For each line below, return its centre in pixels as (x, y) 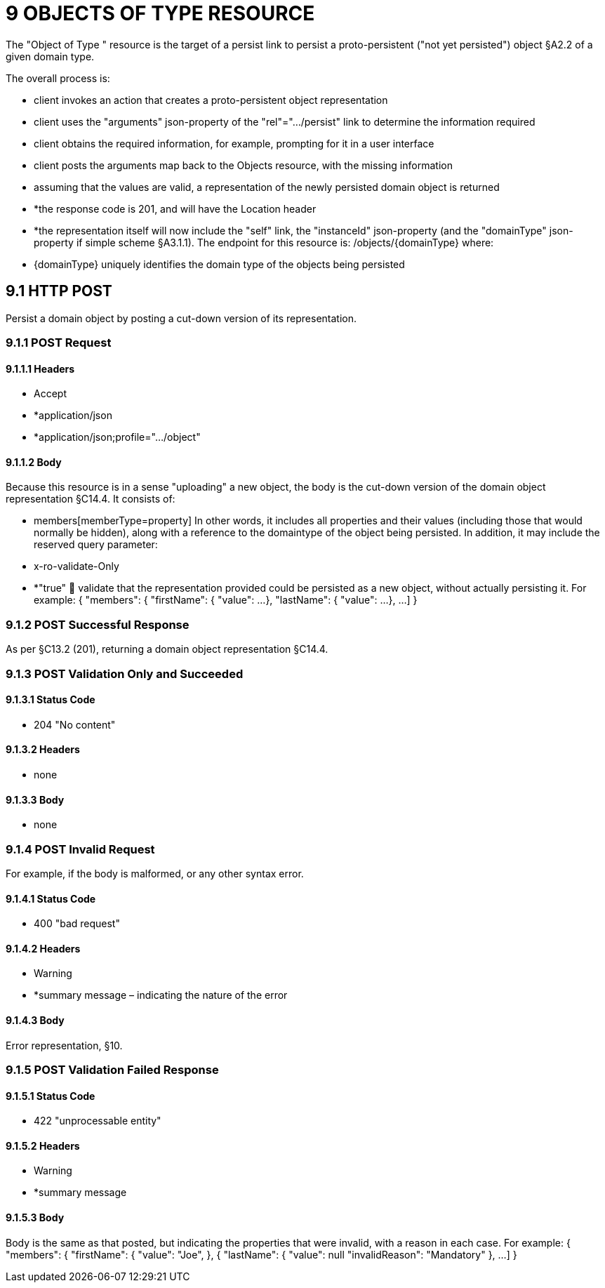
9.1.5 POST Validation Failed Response (112, 1069)
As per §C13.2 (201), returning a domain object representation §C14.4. (167, 649)
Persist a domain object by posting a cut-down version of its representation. (181, 318)
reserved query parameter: (96, 545)
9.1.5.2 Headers (43, 1146)
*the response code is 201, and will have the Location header (175, 208)
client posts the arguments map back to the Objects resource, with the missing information (243, 165)
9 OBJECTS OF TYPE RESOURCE (160, 13)
